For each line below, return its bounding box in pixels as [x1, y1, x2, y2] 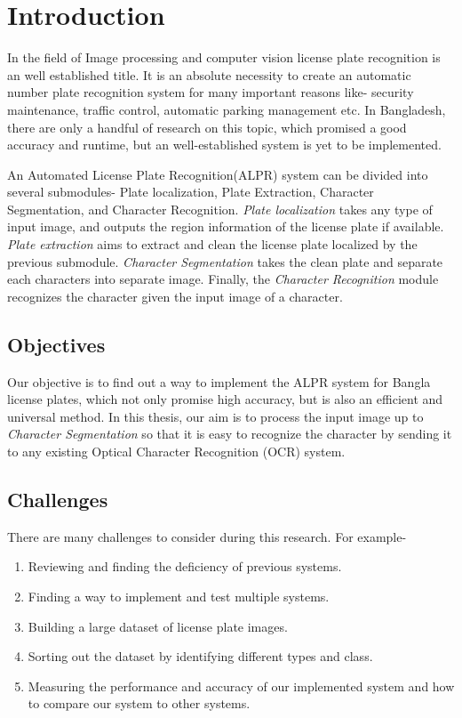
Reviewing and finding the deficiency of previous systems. [28, 557, 342, 576]
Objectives [7, 330, 106, 358]
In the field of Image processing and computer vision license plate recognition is [7, 48, 441, 67]
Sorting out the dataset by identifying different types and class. [28, 647, 373, 666]
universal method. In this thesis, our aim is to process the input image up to [7, 407, 424, 425]
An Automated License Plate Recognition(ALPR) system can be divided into [7, 165, 428, 183]
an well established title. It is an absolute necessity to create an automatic [7, 65, 411, 84]
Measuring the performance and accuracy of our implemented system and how [28, 676, 455, 695]
